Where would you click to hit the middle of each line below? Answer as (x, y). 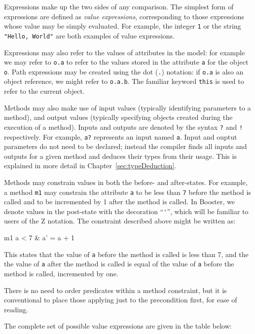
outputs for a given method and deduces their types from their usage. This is (120, 156)
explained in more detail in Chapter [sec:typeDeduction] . (90, 166)
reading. (16, 309)
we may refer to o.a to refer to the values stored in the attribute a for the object (126, 62)
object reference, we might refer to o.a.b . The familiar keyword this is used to (124, 81)
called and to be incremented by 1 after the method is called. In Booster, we (119, 202)
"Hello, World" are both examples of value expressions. (89, 35)
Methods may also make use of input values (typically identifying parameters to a (127, 107)
